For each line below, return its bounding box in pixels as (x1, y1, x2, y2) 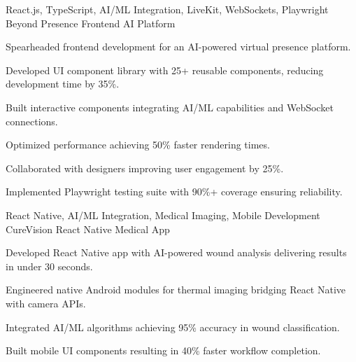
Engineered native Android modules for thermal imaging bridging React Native (6, 282, 346, 297)
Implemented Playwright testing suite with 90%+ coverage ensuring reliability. (6, 184, 343, 199)
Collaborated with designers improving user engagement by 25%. (6, 160, 284, 175)
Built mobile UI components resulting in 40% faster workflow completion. (6, 343, 321, 358)
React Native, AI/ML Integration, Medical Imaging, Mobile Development (6, 207, 320, 222)
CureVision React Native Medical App (6, 221, 170, 236)
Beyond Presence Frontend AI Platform (6, 15, 176, 30)
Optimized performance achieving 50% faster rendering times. (6, 137, 270, 152)
